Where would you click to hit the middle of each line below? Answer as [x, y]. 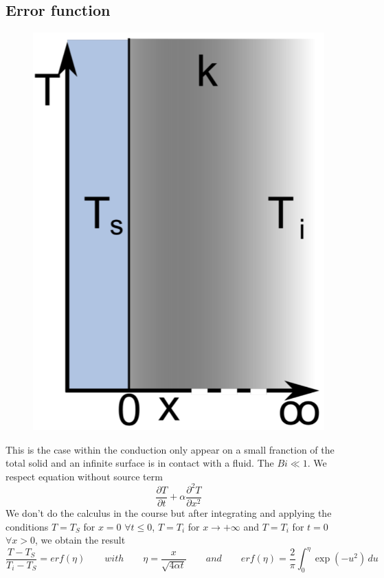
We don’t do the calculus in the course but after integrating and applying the [169, 512]
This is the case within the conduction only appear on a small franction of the [170, 449]
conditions [27, 526]
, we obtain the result [80, 540]
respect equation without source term [84, 476]
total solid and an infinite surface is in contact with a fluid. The [140, 463]
